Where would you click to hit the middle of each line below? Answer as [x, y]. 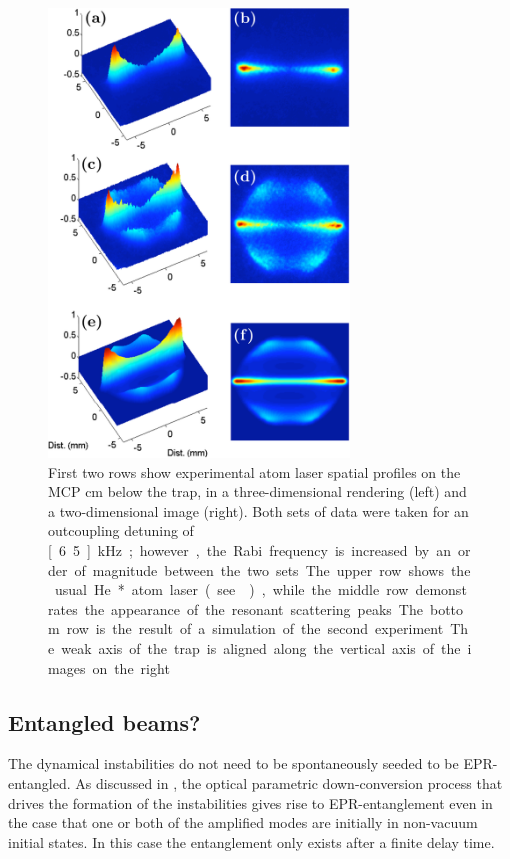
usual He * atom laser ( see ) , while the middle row [231, 589]
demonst [441, 589]
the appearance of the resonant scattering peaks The [253, 608]
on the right [131, 667]
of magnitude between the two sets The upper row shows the [272, 569]
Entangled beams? [104, 721]
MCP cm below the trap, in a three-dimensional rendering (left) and [257, 491]
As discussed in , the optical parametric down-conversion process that [289, 782]
